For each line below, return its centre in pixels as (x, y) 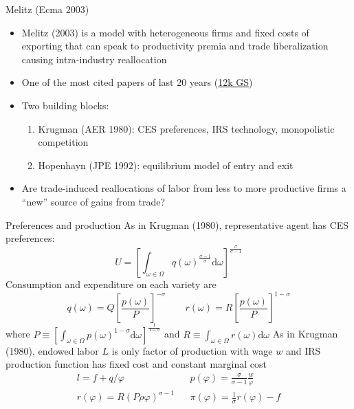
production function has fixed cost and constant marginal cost (136, 364)
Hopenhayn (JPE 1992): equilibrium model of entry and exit (166, 165)
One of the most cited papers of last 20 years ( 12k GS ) (137, 82)
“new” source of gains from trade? (93, 201)
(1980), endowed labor (52, 350)
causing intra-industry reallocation (94, 59)
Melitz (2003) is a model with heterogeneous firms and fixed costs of (165, 32)
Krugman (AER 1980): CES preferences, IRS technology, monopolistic (186, 128)
